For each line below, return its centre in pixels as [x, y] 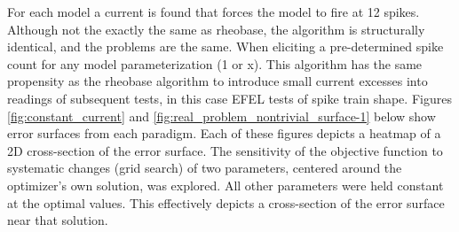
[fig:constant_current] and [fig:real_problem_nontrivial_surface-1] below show [222, 116]
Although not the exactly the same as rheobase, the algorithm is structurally [216, 29]
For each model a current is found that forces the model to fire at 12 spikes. [214, 12]
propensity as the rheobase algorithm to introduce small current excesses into [218, 81]
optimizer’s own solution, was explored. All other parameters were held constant [226, 185]
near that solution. [58, 220]
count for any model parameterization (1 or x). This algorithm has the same [215, 63]
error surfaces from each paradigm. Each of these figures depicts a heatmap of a [224, 133]
